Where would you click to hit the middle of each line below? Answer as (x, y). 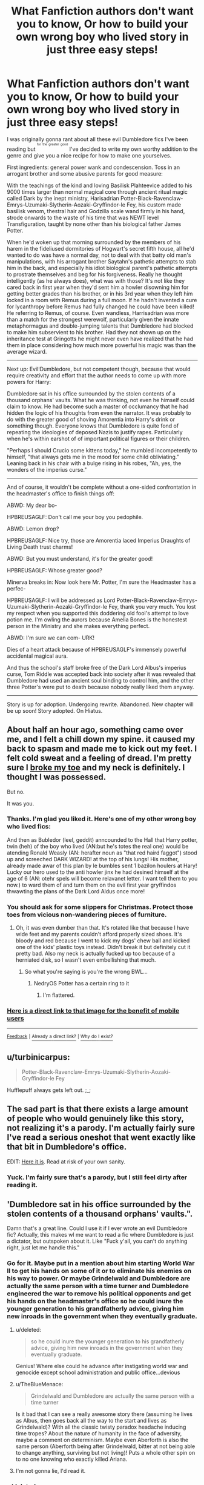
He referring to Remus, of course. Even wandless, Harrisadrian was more (98, 313)
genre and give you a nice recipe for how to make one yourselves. (89, 155)
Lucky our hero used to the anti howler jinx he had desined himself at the (98, 872)
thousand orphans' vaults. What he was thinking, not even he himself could (101, 400)
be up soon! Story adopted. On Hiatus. (55, 710)
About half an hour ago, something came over (95, 730)
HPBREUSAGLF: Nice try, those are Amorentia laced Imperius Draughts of (99, 540)
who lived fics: (29, 827)
